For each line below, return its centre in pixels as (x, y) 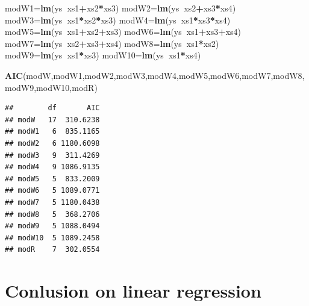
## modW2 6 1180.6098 (52, 143)
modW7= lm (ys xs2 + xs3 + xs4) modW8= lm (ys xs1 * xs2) (112, 43)
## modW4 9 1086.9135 (52, 167)
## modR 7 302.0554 (52, 250)
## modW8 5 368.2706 (52, 214)
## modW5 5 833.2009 (52, 179)
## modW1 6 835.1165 (52, 132)
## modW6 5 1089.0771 (52, 191)
